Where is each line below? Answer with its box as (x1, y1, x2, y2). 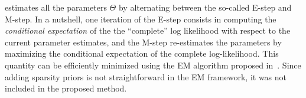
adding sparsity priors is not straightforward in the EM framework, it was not (5, 70, 287, 83)
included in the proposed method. (5, 82, 127, 94)
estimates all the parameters (5, 1, 107, 13)
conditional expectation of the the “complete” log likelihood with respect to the (5, 24, 291, 37)
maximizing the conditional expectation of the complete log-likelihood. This (5, 47, 279, 60)
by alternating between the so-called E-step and (118, 1, 292, 13)
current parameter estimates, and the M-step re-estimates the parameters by (5, 35, 282, 48)
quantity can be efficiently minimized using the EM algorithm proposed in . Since (5, 58, 301, 71)
